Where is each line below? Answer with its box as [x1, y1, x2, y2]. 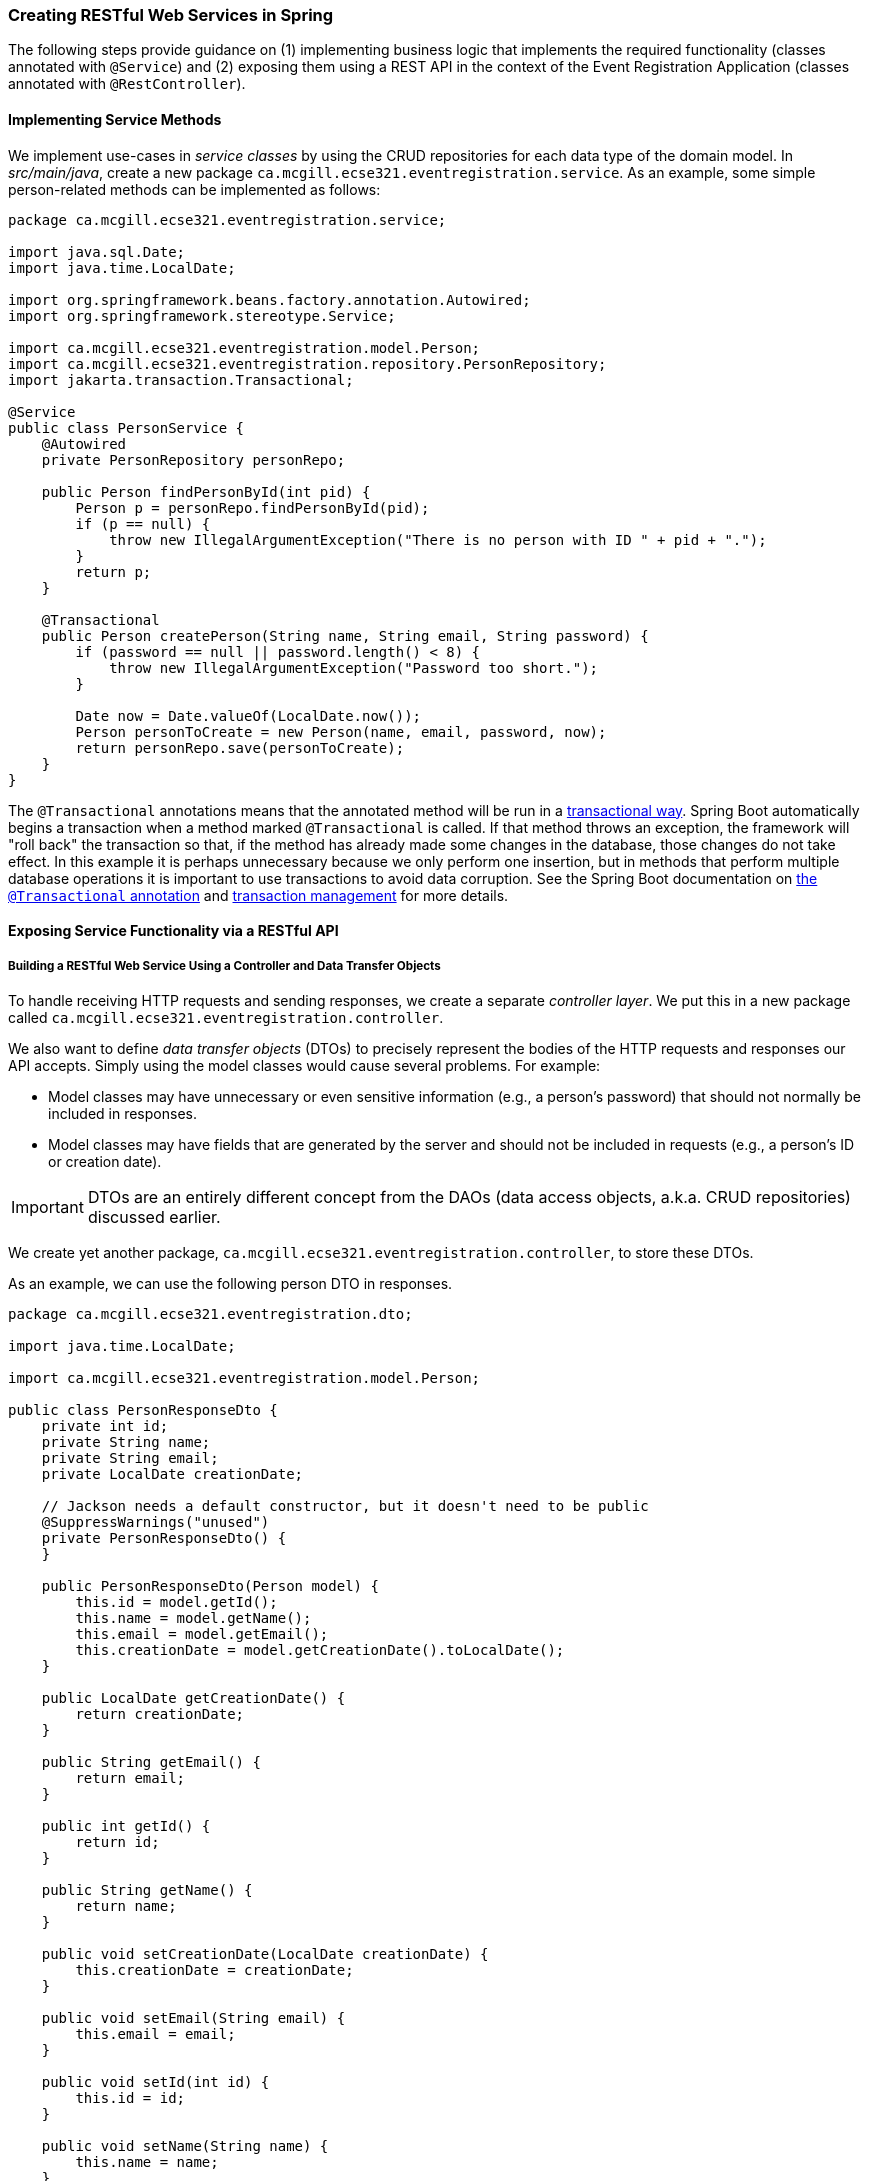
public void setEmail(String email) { [41, 2009, 346, 2026]
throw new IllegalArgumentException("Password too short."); [109, 659, 599, 676]
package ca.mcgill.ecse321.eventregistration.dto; [8, 1305, 413, 1322]
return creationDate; [75, 1705, 245, 1722]
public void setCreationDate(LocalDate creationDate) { [41, 1945, 489, 1962]
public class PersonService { [8, 419, 245, 436]
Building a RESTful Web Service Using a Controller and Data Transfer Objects [8, 958, 441, 973]
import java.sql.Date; [8, 243, 186, 260]
